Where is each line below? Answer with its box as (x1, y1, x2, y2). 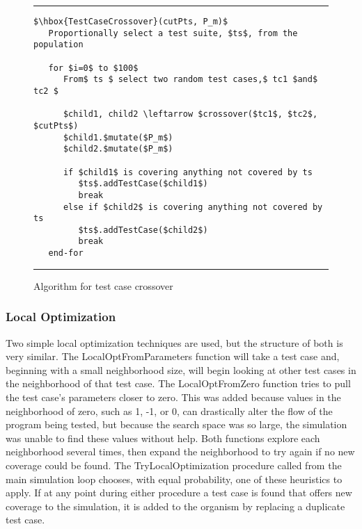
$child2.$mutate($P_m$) (63, 144, 173, 154)
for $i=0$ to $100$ (48, 63, 139, 73)
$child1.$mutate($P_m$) (63, 132, 173, 143)
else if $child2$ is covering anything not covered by (63, 202, 323, 212)
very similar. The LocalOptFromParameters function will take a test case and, (6, 349, 340, 364)
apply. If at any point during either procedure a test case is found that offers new (6, 485, 352, 500)
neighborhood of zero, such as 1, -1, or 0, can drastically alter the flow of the (6, 403, 333, 418)
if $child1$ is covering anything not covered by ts (63, 167, 313, 177)
